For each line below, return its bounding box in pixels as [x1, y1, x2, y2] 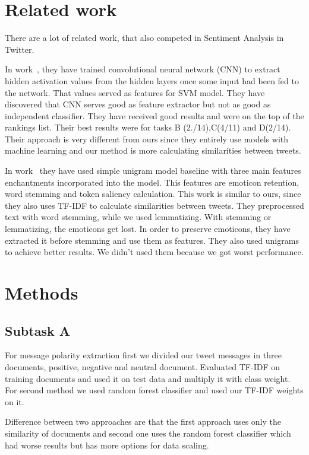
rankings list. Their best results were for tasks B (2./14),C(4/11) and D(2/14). [5, 121, 291, 133]
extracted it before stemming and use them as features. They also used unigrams [5, 234, 299, 246]
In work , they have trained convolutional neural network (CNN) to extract [5, 63, 280, 75]
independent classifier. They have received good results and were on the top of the [5, 109, 304, 122]
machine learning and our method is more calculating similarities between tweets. [5, 144, 301, 157]
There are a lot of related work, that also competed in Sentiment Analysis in [5, 31, 284, 44]
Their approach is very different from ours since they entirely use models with [5, 132, 289, 145]
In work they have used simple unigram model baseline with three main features [5, 164, 301, 177]
